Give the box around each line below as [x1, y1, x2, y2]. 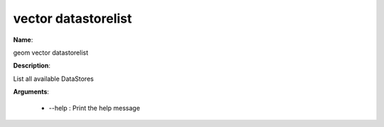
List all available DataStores [13, 74, 94, 83]
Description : [13, 61, 51, 70]
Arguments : [13, 87, 50, 96]
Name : [13, 35, 33, 44]
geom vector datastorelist [13, 48, 89, 57]
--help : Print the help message [48, 104, 140, 112]
